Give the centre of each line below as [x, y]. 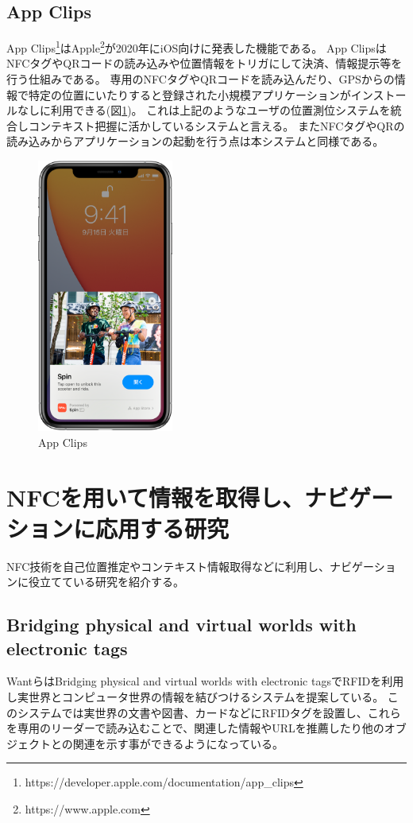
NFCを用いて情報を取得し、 [156, 497]
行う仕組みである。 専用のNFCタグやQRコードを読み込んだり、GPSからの [201, 79]
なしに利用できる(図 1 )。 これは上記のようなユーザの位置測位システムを [204, 110]
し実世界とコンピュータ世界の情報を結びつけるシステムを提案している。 [195, 697]
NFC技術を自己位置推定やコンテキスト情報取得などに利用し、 [168, 566]
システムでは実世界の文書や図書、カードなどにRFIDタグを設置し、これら [209, 712]
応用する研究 [162, 528]
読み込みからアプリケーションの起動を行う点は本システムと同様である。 [195, 141]
